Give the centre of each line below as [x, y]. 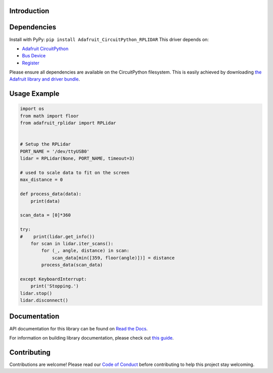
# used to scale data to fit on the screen [75, 173]
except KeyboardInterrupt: [53, 279]
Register [31, 63]
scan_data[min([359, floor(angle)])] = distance [113, 258]
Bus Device [34, 56]
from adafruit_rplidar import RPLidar [68, 123]
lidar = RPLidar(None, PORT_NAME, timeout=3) [77, 159]
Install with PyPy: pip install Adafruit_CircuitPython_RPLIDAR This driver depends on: [109, 39]
